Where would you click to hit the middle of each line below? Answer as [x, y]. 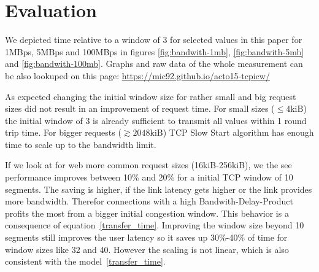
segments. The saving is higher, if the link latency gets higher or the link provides [159, 189]
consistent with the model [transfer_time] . [85, 261]
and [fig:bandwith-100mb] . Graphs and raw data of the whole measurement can [154, 64]
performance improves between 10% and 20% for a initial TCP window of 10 [149, 177]
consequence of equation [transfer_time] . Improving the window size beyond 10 [155, 225]
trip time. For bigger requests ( [63, 132]
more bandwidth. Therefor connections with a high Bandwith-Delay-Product [149, 201]
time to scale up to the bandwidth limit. [81, 144]
